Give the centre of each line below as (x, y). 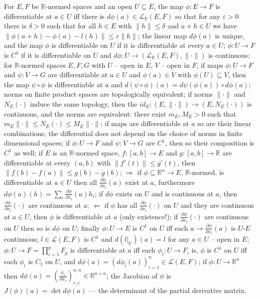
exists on (129, 193)
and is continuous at (183, 193)
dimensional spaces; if (37, 143)
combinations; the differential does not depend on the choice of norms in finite (124, 133)
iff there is (89, 16)
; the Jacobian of (132, 275)
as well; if (28, 152)
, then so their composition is (210, 143)
